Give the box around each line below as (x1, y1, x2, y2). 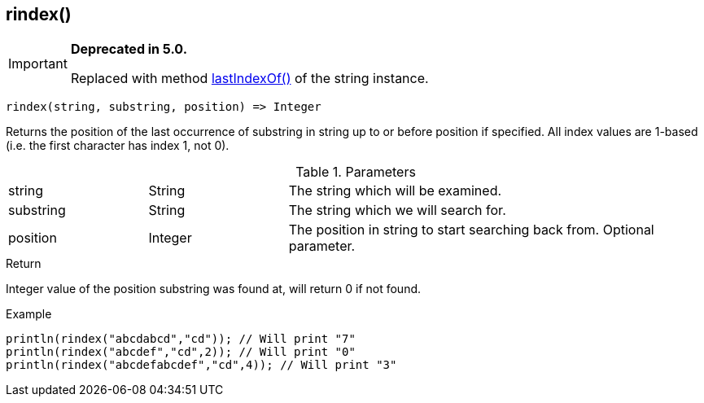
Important (8, 55, 68, 72)
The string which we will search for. (288, 202, 506, 219)
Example (6, 307, 52, 322)
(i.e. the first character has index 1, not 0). (6, 138, 230, 153)
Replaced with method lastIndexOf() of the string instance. (70, 70, 429, 87)
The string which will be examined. (288, 182, 502, 199)
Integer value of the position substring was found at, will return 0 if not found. (6, 282, 422, 296)
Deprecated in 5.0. (70, 41, 187, 58)
